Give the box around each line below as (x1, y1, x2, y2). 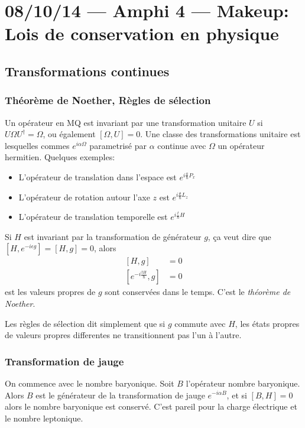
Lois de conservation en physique (5, 21, 279, 46)
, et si (226, 388, 247, 401)
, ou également (43, 128, 96, 140)
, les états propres (235, 317, 300, 329)
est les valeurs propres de (5, 286, 96, 298)
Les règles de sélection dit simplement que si (5, 317, 166, 329)
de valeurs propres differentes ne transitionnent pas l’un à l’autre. (5, 329, 242, 341)
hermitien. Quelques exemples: (5, 151, 115, 163)
